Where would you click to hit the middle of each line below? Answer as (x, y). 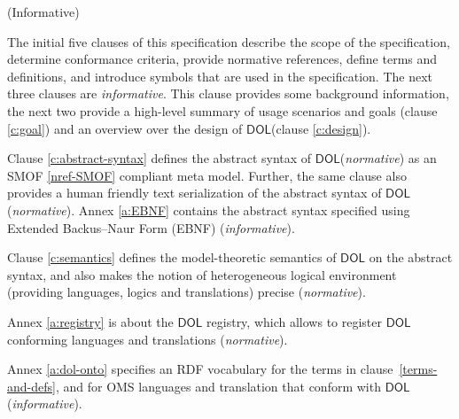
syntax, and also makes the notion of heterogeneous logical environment (202, 274)
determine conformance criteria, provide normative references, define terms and (222, 59)
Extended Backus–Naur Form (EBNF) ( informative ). (151, 227)
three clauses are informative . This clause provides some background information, (228, 93)
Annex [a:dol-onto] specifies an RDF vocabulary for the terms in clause (200, 369)
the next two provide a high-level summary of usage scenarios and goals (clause (222, 110)
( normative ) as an (388, 158)
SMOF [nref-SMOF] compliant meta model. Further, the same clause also (207, 175)
